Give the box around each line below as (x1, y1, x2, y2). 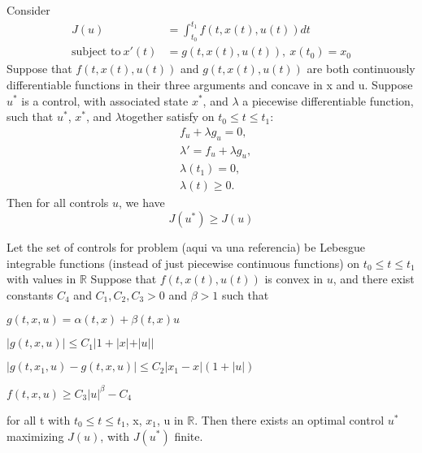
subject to (72, 46, 121, 58)
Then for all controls (7, 194, 109, 211)
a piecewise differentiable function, (242, 92, 414, 109)
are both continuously (307, 60, 415, 77)
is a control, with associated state (21, 92, 189, 109)
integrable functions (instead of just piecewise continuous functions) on (7, 254, 360, 271)
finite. (174, 427, 203, 444)
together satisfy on (121, 108, 215, 125)
